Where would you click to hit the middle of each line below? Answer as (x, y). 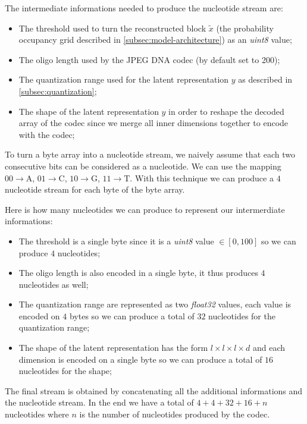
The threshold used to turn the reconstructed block (112, 28)
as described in (265, 79)
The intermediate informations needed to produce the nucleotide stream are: (144, 8)
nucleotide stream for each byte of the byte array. (95, 189)
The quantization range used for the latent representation (124, 79)
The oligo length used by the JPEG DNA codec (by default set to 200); (149, 59)
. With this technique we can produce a (202, 178)
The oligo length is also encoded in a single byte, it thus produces (138, 273)
